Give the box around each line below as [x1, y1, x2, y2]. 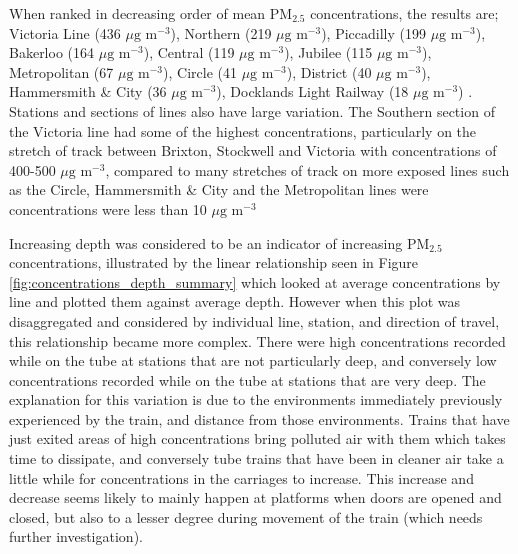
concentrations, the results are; [310, 3, 499, 23]
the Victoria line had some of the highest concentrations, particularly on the [9, 120, 477, 141]
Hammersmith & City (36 [9, 81, 167, 102]
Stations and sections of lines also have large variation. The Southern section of [9, 100, 495, 121]
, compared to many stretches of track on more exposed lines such [105, 159, 510, 180]
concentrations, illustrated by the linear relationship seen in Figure [9, 252, 419, 273]
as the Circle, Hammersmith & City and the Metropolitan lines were [9, 179, 429, 200]
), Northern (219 [170, 22, 272, 43]
